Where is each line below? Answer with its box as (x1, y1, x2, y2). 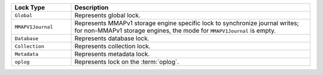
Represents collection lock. (74, 42, 151, 50)
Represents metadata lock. (74, 50, 150, 58)
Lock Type (14, 4, 45, 11)
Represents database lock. (74, 35, 150, 42)
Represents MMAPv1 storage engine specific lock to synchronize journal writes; (74, 19, 299, 27)
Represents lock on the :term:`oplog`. (74, 58, 179, 65)
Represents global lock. (74, 11, 141, 19)
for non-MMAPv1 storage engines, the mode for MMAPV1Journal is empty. (74, 27, 276, 35)
